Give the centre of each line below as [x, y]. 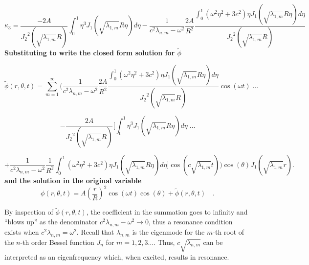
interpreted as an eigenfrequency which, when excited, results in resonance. [117, 257]
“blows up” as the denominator [51, 221]
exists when [22, 231]
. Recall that [95, 231]
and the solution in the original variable [73, 180]
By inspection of [29, 212]
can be [213, 242]
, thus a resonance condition [190, 221]
